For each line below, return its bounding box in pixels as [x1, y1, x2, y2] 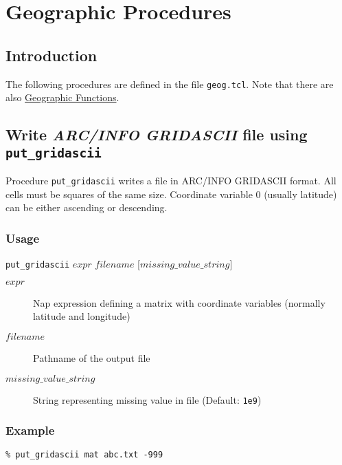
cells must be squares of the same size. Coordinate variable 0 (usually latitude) [5, 186, 337, 201]
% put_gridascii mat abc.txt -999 [5, 450, 163, 460]
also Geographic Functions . [5, 90, 119, 105]
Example [5, 422, 55, 439]
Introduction [5, 44, 98, 65]
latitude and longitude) [33, 309, 130, 323]
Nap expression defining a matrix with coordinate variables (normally [33, 295, 326, 310]
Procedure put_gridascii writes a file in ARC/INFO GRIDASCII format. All [5, 173, 337, 187]
